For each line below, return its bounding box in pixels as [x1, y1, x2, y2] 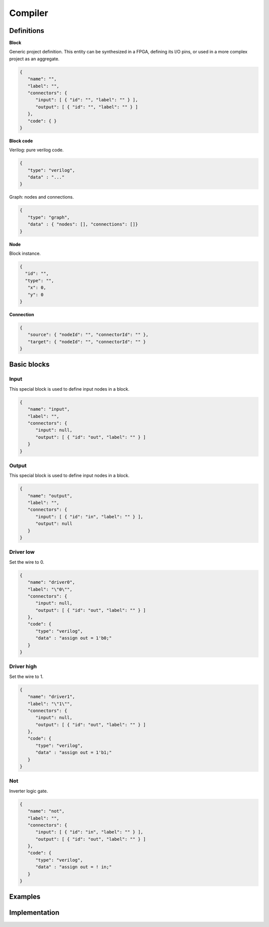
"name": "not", [27, 808, 65, 814]
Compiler [9, 7, 48, 18]
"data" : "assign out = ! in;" [35, 864, 112, 870]
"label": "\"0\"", [27, 586, 73, 592]
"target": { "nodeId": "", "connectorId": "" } [27, 339, 146, 344]
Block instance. [9, 250, 41, 256]
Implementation [9, 909, 60, 917]
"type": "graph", [27, 215, 70, 220]
